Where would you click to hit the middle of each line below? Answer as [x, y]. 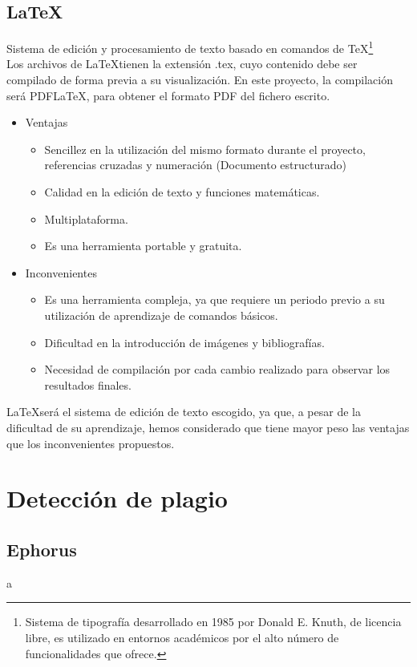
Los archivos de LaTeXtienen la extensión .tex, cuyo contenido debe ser [182, 64]
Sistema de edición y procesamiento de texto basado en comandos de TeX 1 [190, 47]
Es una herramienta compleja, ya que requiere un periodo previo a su [215, 299]
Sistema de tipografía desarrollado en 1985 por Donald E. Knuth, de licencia [213, 622]
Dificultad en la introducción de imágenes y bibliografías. [184, 342]
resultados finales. [88, 384]
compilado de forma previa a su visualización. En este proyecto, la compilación [200, 80]
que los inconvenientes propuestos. [91, 443]
